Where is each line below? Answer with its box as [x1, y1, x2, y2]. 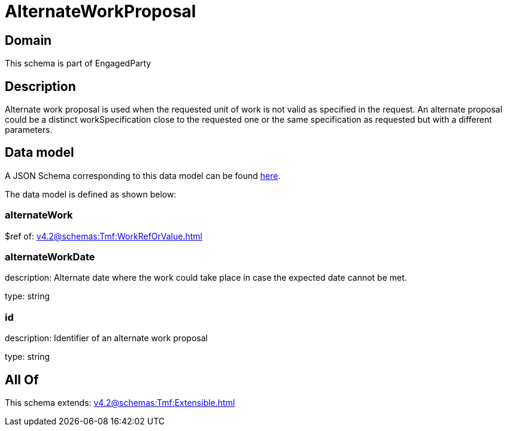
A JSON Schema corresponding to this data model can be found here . [5, 170, 281, 181]
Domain [5, 32, 52, 48]
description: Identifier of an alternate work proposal [5, 333, 208, 344]
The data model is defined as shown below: [5, 189, 177, 199]
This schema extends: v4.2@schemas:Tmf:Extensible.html [5, 397, 235, 408]
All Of [5, 372, 39, 387]
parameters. [5, 125, 53, 135]
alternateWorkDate [5, 250, 95, 263]
